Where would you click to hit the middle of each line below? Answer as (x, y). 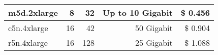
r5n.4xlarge (28, 43)
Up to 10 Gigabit (138, 12)
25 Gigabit (154, 43)
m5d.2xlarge (33, 12)
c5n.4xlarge (28, 28)
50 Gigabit (154, 28)
